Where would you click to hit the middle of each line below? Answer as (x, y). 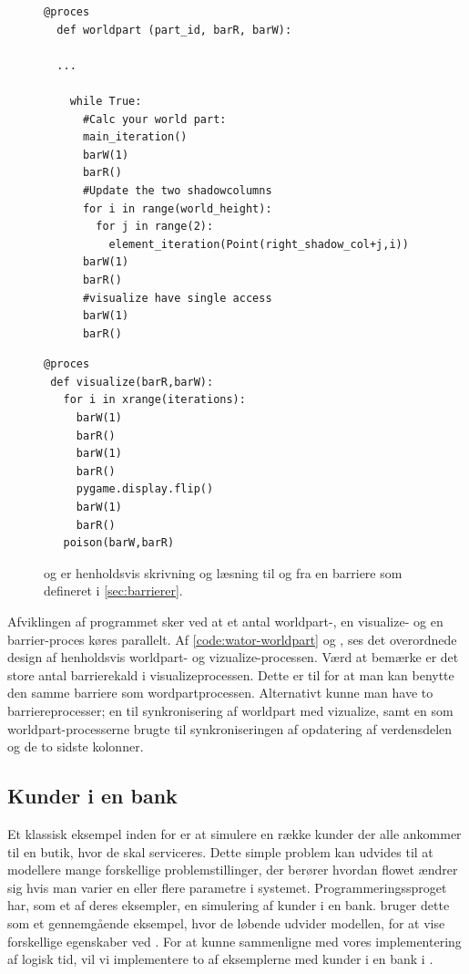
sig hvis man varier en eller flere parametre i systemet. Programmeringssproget (227, 887)
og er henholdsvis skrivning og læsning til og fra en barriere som (223, 572)
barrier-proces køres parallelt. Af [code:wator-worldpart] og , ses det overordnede (232, 639)
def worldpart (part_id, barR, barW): (174, 30)
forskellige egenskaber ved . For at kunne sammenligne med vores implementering (234, 941)
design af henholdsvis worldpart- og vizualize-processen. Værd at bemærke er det (233, 657)
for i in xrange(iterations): (154, 400)
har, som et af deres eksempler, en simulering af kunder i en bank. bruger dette (229, 905)
